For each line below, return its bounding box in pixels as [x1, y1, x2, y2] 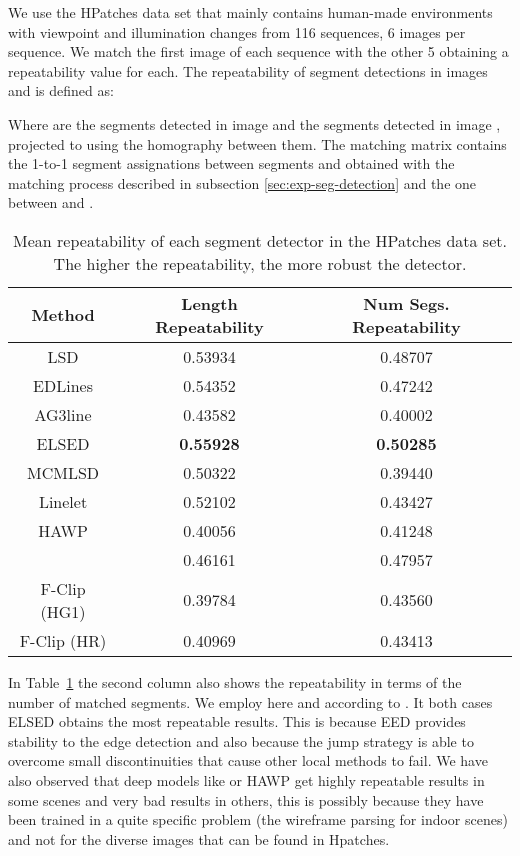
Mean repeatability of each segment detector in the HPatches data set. [13, 228, 507, 252]
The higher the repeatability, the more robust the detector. [53, 251, 467, 275]
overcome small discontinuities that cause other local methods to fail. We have [8, 750, 488, 771]
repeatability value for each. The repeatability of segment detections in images [8, 60, 488, 81]
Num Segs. [363, 291, 450, 315]
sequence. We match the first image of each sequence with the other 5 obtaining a [8, 41, 509, 62]
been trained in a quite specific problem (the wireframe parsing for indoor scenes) [8, 809, 508, 830]
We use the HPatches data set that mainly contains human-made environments [8, 2, 493, 22]
